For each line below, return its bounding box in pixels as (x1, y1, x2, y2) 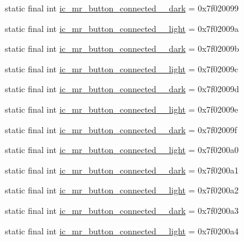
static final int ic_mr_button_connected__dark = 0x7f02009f (5, 123, 237, 136)
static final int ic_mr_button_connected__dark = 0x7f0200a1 (5, 163, 239, 176)
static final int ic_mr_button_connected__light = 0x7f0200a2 (5, 184, 239, 196)
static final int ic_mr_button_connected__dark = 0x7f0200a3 (5, 204, 239, 216)
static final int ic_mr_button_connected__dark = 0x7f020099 (5, 2, 239, 14)
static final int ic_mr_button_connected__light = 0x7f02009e (5, 102, 239, 115)
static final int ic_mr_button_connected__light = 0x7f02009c (5, 62, 239, 75)
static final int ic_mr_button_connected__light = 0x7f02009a (5, 22, 239, 34)
